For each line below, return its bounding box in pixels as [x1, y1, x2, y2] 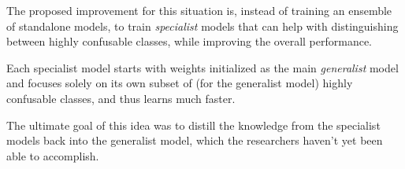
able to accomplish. [6, 147, 99, 163]
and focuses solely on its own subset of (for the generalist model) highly [6, 75, 353, 91]
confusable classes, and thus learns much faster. [6, 90, 236, 106]
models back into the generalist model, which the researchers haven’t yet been [6, 132, 383, 149]
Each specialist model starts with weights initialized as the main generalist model [6, 59, 399, 75]
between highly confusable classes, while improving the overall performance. [6, 33, 373, 50]
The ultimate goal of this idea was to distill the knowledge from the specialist [6, 116, 381, 133]
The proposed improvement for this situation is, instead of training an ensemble [6, 2, 392, 18]
